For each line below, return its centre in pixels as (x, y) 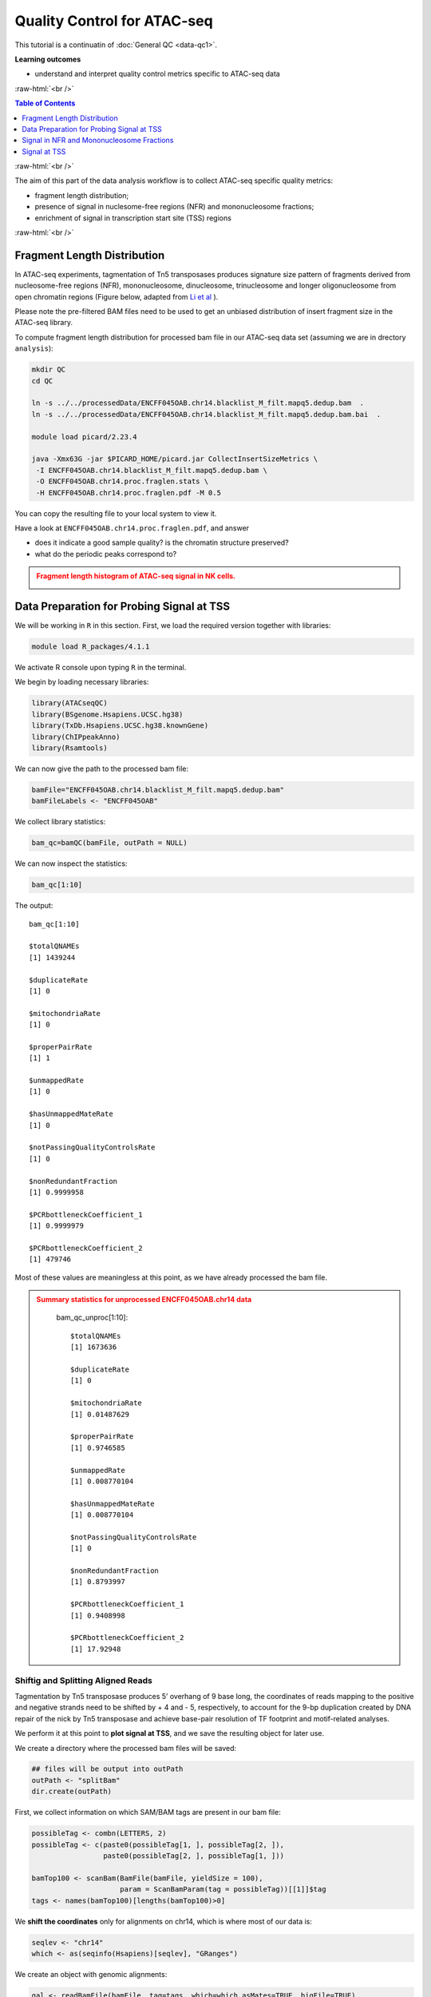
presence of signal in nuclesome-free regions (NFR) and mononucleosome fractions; (174, 207)
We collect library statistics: (60, 822)
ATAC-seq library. (44, 323)
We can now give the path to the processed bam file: (102, 768)
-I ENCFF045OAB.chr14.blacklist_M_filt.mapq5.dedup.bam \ (152, 470)
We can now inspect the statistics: (71, 864)
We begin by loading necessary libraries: (82, 682)
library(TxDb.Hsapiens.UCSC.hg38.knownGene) (120, 726)
